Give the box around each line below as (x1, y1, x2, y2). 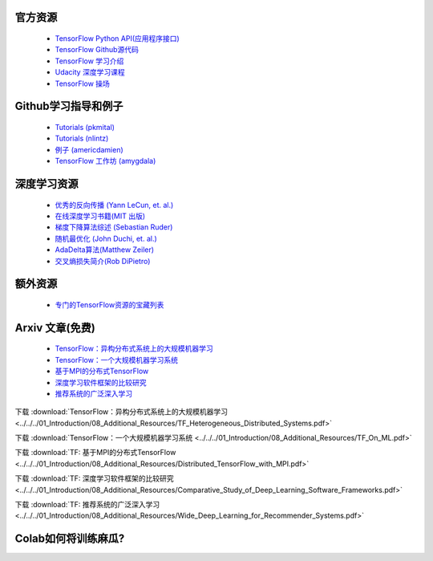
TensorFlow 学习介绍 (55, 56, 124, 66)
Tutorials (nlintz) (55, 133, 109, 144)
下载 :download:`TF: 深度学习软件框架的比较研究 (14, 474, 174, 483)
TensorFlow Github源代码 (55, 45, 140, 55)
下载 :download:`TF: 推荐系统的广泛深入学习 (14, 500, 160, 510)
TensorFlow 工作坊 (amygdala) (55, 157, 156, 166)
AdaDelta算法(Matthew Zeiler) (55, 245, 155, 254)
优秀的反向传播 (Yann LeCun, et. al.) (55, 200, 174, 209)
